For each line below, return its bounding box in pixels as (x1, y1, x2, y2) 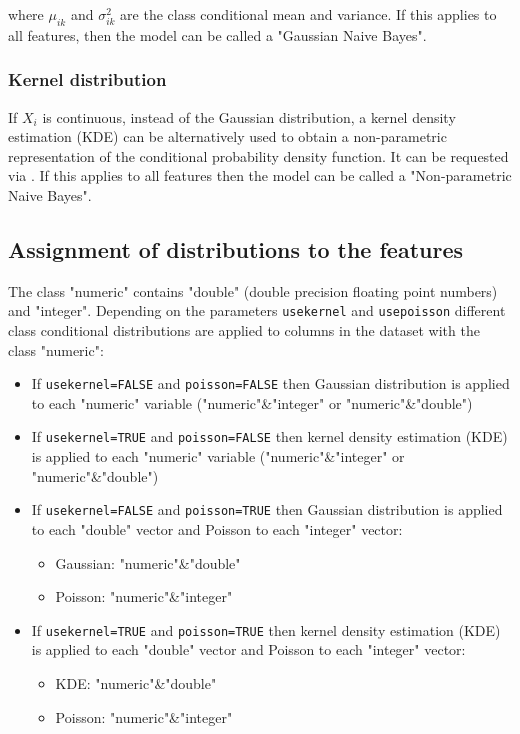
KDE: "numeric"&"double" (55, 673, 217, 693)
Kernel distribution (8, 67, 167, 92)
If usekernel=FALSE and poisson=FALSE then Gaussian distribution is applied (31, 373, 510, 394)
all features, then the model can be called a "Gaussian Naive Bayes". (8, 24, 427, 45)
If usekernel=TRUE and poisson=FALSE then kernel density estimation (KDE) (31, 426, 508, 447)
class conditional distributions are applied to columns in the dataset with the (8, 320, 480, 341)
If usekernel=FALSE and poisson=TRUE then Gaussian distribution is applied (31, 499, 503, 520)
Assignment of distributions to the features (8, 233, 464, 264)
